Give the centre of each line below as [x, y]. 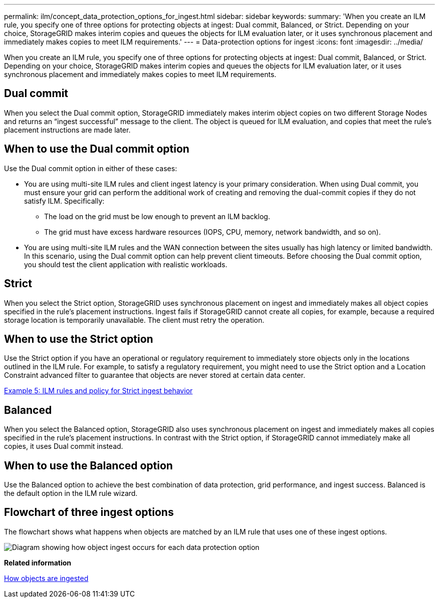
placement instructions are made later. [67, 130]
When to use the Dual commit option [97, 149]
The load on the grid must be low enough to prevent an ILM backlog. [157, 216]
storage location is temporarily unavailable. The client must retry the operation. [134, 320]
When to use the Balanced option [88, 465]
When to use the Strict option [79, 339]
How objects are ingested [46, 578]
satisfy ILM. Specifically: [64, 201]
